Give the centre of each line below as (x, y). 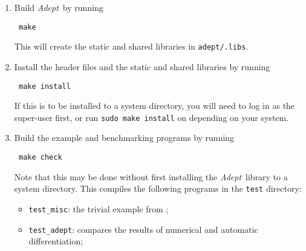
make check (40, 157)
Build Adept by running (59, 7)
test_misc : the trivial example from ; (99, 208)
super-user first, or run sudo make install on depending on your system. (151, 117)
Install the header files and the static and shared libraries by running (142, 66)
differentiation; (56, 241)
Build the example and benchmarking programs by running (124, 138)
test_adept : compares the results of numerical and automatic (143, 229)
